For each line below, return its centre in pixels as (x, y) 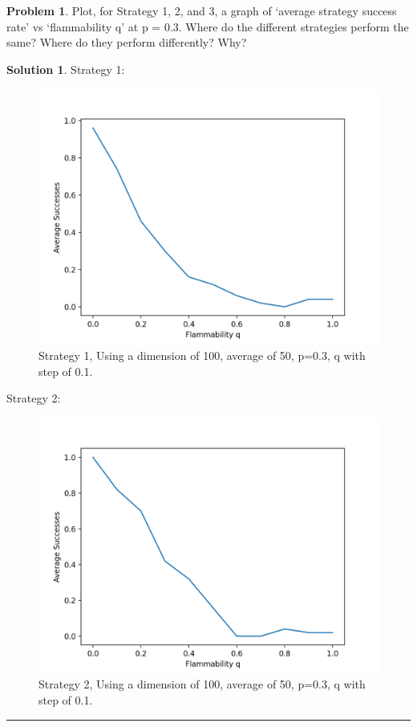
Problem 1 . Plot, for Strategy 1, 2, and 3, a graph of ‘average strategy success (202, 10)
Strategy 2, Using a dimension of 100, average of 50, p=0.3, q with (202, 684)
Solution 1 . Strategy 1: (66, 69)
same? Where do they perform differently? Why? (127, 42)
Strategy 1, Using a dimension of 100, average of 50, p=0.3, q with (202, 355)
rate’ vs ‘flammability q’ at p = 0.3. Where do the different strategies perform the (208, 26)
